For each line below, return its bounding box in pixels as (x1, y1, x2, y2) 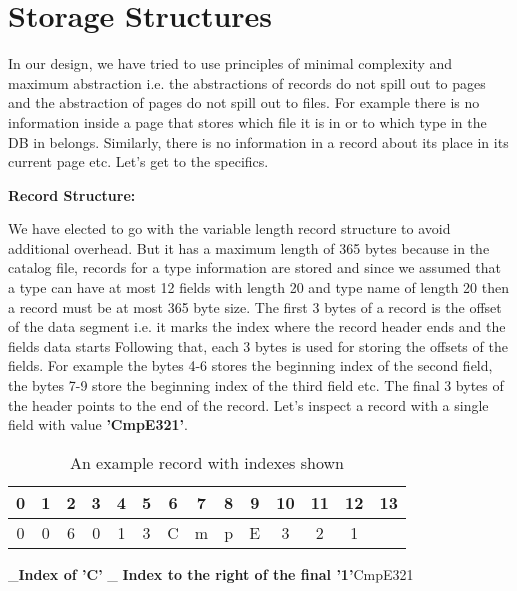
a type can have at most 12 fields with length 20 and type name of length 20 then (8, 277, 510, 298)
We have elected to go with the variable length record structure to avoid (8, 218, 451, 239)
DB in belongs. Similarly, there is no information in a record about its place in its (8, 131, 509, 152)
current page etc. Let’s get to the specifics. (8, 151, 269, 172)
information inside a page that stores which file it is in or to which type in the (8, 111, 487, 132)
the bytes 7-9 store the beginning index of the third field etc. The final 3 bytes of (8, 375, 504, 396)
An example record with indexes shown (69, 450, 344, 474)
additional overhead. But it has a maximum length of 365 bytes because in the (8, 237, 490, 258)
